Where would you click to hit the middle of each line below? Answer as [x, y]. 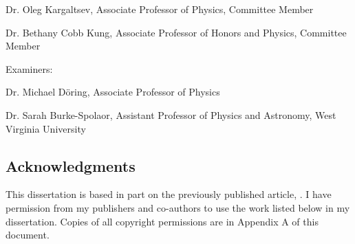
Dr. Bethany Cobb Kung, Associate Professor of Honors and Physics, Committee [176, 32]
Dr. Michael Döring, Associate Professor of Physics [113, 92]
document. [28, 235]
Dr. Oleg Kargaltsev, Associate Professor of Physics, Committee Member [160, 9]
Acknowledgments [71, 165]
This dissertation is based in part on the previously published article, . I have [169, 194]
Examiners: [29, 68]
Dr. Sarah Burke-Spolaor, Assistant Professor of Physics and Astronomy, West [171, 114]
